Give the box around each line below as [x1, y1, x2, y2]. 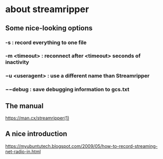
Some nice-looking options [5, 24, 93, 32]
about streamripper [5, 4, 89, 15]
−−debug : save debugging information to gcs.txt [5, 86, 129, 93]
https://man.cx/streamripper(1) [5, 115, 70, 121]
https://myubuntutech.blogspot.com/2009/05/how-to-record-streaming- [5, 143, 158, 149]
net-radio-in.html [5, 148, 41, 154]
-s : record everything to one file [5, 39, 87, 46]
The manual [5, 101, 44, 110]
